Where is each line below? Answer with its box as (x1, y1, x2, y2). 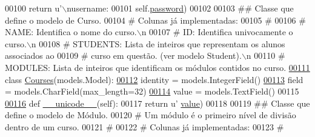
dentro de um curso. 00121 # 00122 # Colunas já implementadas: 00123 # (5, 120, 284, 133)
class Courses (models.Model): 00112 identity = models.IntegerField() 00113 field (5, 73, 303, 85)
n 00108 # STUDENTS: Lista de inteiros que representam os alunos (31, 37, 285, 50)
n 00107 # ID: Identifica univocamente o (141, 25, 293, 38)
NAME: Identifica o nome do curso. (5, 25, 137, 38)
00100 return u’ (5, 2, 62, 14)
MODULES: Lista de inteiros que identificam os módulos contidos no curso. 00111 (5, 61, 310, 73)
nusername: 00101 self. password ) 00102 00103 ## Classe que (67, 2, 294, 14)
